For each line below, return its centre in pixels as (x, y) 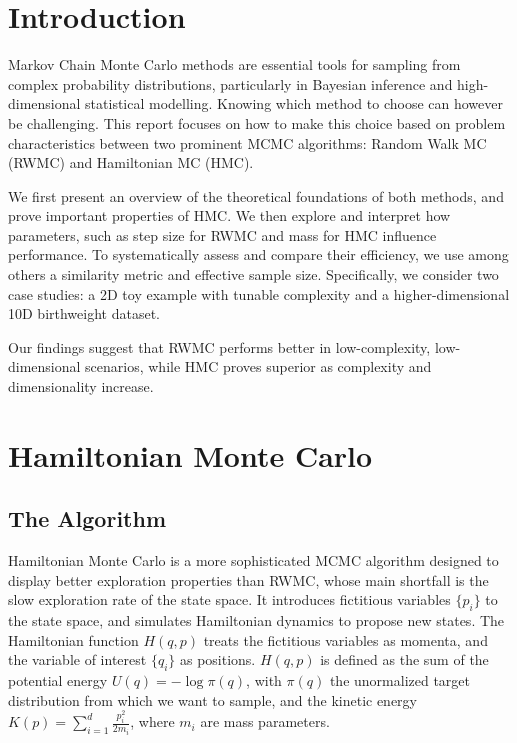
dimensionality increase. (81, 386)
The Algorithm (87, 518)
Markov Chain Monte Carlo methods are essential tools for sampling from (234, 64)
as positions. (217, 659)
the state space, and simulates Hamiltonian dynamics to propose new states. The (256, 620)
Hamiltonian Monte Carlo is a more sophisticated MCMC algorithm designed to (253, 560)
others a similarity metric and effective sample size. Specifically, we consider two (253, 274)
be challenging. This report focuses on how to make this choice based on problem (257, 122)
